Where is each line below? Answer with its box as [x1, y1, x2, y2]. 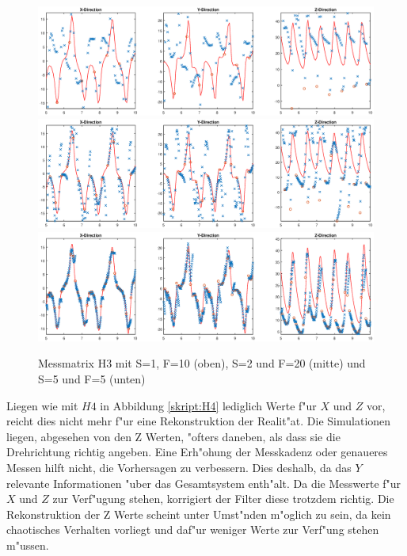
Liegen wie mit [6, 397, 78, 413]
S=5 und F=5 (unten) [38, 371, 146, 387]
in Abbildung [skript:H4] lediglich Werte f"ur [100, 397, 317, 413]
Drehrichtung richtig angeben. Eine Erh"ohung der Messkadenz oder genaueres [6, 444, 388, 460]
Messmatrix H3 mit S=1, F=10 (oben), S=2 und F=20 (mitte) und [38, 355, 366, 371]
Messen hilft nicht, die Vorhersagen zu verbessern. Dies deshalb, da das [6, 459, 352, 475]
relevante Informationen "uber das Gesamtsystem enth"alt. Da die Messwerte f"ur [6, 474, 401, 491]
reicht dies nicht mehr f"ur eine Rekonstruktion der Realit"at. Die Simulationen [6, 413, 391, 429]
